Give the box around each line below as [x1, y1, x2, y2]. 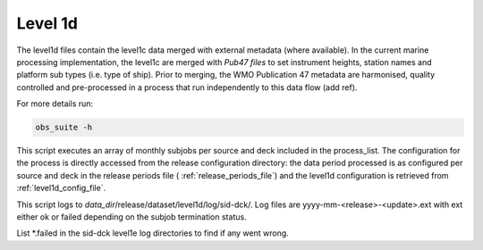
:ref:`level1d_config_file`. [16, 183, 106, 194]
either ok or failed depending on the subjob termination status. [16, 212, 247, 222]
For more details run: [16, 98, 94, 109]
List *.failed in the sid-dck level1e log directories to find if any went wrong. [16, 228, 290, 238]
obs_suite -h [35, 122, 93, 133]
